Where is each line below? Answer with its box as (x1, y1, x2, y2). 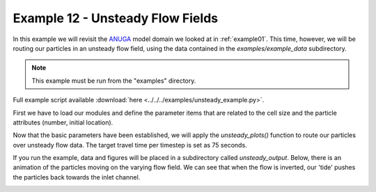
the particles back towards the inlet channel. (13, 173, 141, 181)
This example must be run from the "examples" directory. (31, 77, 196, 85)
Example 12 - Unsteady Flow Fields (13, 10, 219, 26)
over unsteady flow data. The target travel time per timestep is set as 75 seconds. (13, 141, 247, 149)
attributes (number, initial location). (13, 118, 113, 127)
